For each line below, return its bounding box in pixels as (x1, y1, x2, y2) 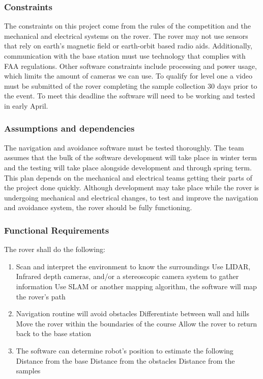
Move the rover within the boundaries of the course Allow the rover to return (16, 318, 257, 329)
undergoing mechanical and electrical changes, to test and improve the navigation (4, 192, 258, 203)
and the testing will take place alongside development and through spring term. (4, 162, 252, 172)
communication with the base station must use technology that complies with (4, 50, 246, 61)
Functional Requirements (4, 223, 109, 236)
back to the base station (16, 328, 91, 339)
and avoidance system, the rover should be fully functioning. (4, 202, 192, 213)
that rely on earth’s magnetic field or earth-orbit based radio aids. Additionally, (4, 40, 252, 51)
